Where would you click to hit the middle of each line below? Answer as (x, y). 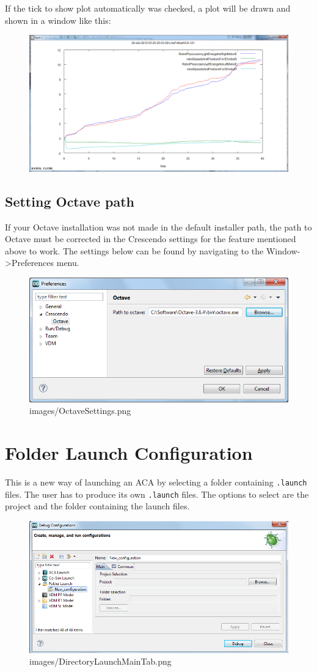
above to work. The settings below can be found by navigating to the (134, 250)
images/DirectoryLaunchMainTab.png (100, 661)
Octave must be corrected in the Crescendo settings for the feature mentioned (151, 239)
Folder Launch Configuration (129, 452)
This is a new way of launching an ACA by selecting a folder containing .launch (156, 482)
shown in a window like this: (58, 20)
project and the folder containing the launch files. (97, 506)
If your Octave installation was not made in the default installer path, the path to (158, 227)
